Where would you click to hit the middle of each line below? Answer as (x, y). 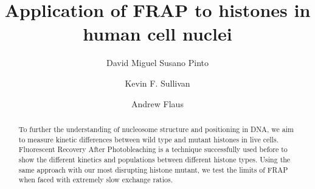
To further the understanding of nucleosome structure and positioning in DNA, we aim (156, 129)
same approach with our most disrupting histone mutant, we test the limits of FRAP (153, 169)
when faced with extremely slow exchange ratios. (95, 180)
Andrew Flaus (157, 103)
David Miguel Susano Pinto (157, 63)
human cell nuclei (157, 34)
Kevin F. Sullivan (157, 83)
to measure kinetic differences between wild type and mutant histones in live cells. (148, 139)
